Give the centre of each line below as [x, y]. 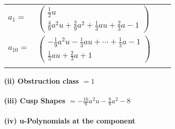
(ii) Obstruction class [42, 80]
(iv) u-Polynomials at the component [70, 120]
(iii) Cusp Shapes [35, 101]
